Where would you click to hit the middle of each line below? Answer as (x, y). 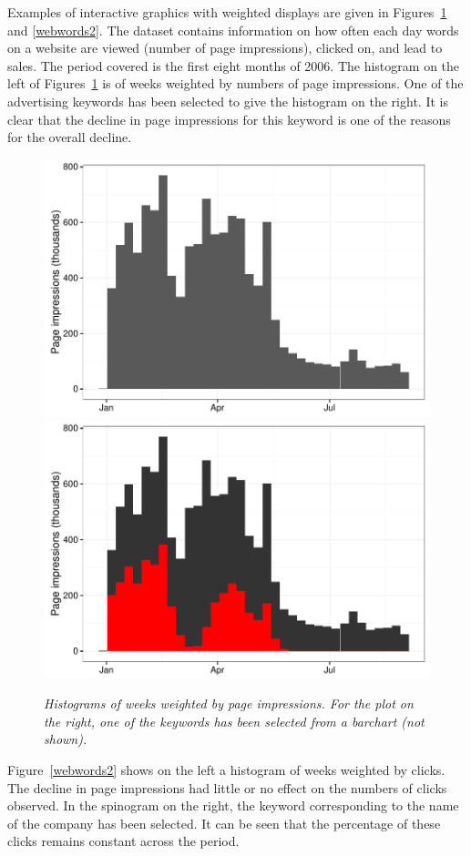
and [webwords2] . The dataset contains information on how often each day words (233, 30)
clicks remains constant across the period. (123, 841)
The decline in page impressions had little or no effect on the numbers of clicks (227, 787)
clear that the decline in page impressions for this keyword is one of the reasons (229, 119)
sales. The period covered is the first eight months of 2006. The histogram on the (234, 65)
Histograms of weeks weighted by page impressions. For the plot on (229, 703)
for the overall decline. (70, 137)
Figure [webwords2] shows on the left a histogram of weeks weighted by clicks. (226, 770)
